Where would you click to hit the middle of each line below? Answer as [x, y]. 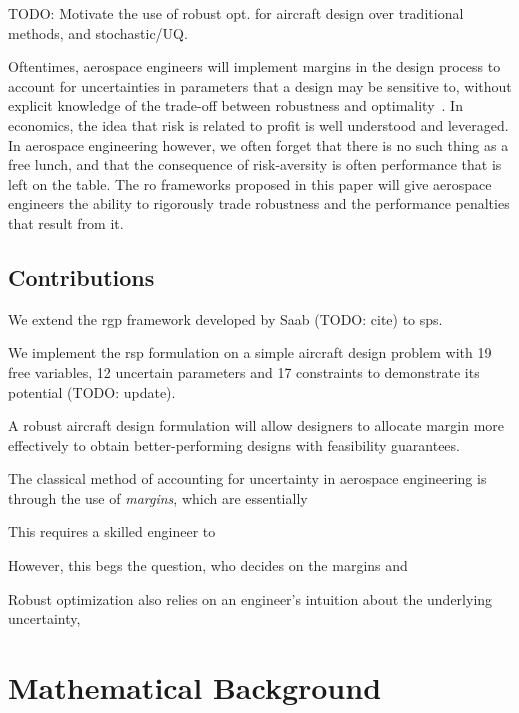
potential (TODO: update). [92, 391]
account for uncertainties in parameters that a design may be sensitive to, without [260, 85]
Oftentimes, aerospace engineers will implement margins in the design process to [254, 66]
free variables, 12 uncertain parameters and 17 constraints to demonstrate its [244, 371]
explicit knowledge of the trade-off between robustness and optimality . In [235, 105]
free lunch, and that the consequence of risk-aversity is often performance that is [255, 164]
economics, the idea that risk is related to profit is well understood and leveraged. [258, 124]
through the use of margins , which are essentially [158, 497]
